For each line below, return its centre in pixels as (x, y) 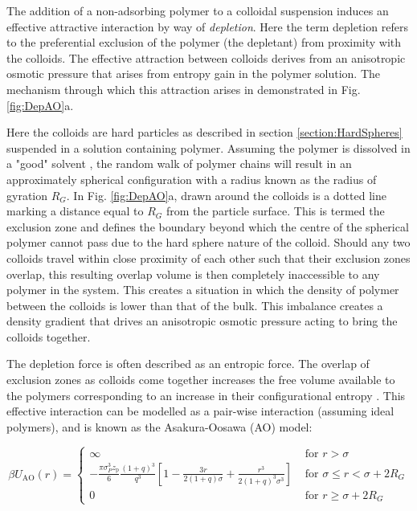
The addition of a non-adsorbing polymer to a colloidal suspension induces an (198, 10)
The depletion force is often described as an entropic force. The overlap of (188, 364)
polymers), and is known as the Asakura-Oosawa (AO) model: (159, 426)
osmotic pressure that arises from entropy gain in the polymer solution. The (194, 74)
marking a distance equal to (75, 211)
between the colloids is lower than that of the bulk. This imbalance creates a (195, 305)
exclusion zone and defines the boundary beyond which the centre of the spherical (208, 226)
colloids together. (49, 336)
